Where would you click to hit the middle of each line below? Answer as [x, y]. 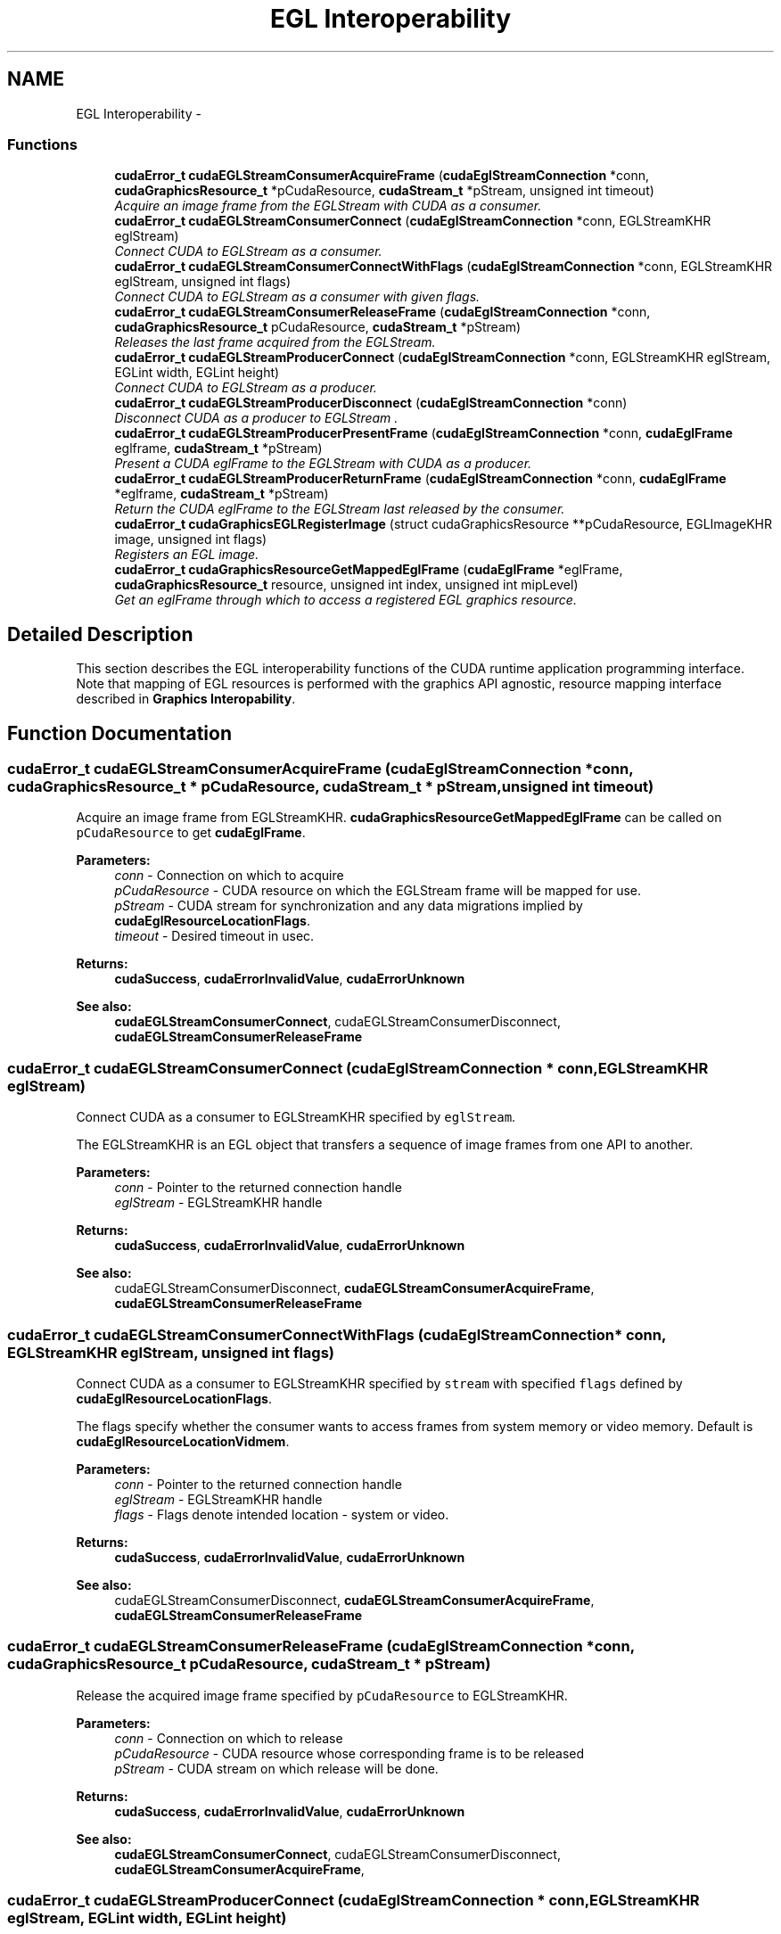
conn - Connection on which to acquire [229, 876]
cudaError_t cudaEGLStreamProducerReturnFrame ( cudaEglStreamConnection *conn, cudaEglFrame [420, 479]
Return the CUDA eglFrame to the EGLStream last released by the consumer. [340, 509]
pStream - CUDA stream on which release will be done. [276, 1768]
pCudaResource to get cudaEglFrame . [191, 833]
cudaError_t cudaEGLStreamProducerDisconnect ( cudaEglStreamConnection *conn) [371, 403]
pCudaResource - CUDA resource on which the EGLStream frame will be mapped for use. [378, 891]
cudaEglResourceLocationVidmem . [183, 1441]
